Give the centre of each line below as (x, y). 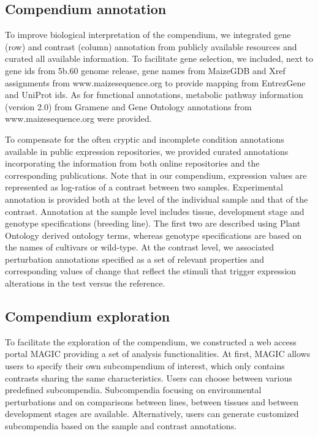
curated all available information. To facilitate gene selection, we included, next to (159, 58)
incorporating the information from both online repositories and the (132, 163)
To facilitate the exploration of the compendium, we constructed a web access (151, 341)
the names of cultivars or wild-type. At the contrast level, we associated (140, 247)
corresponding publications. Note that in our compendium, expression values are (156, 175)
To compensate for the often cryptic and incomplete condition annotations (145, 139)
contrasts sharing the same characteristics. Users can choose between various (149, 378)
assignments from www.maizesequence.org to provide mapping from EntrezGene (155, 82)
